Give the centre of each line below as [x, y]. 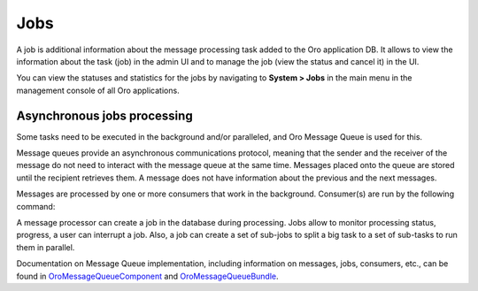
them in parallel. [46, 247]
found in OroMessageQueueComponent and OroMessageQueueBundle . [147, 276]
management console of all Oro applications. [98, 90]
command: [36, 206]
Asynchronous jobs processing [105, 115]
